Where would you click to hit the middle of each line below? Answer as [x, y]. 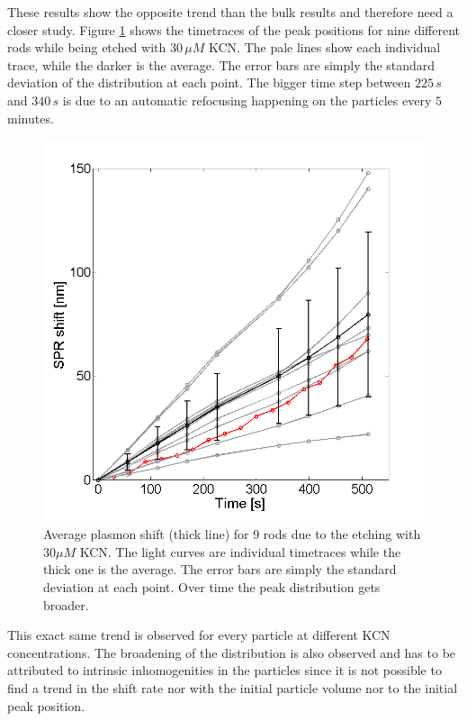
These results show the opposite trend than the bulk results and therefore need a [230, 12]
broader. [66, 604]
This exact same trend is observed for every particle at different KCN [199, 635]
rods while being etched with [87, 47]
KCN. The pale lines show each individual [324, 47]
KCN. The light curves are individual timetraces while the [240, 551]
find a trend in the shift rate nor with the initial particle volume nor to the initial [233, 687]
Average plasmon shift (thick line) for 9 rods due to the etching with [232, 534]
